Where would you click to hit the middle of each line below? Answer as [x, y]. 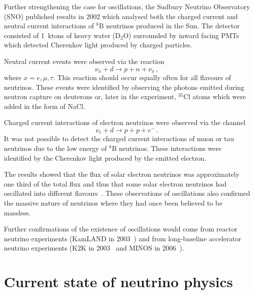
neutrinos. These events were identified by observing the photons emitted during [124, 87]
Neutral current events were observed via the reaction [84, 61]
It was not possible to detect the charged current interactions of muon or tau [119, 138]
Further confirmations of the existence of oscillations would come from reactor [121, 229]
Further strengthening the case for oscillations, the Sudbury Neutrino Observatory [127, 6]
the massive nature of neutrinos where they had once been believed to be [113, 203]
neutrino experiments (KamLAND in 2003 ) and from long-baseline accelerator [123, 238]
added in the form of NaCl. [45, 106]
